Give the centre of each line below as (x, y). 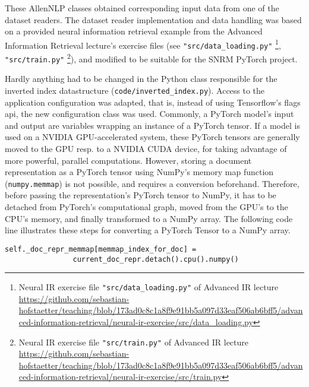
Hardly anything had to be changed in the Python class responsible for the (141, 79)
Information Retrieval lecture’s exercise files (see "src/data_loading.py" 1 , (143, 44)
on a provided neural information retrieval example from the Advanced (134, 31)
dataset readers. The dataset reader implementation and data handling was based (153, 19)
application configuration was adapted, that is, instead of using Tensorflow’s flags (153, 102)
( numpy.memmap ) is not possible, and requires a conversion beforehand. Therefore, (152, 183)
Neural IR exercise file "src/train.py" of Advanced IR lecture (134, 342)
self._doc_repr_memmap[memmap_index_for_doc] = (101, 249)
